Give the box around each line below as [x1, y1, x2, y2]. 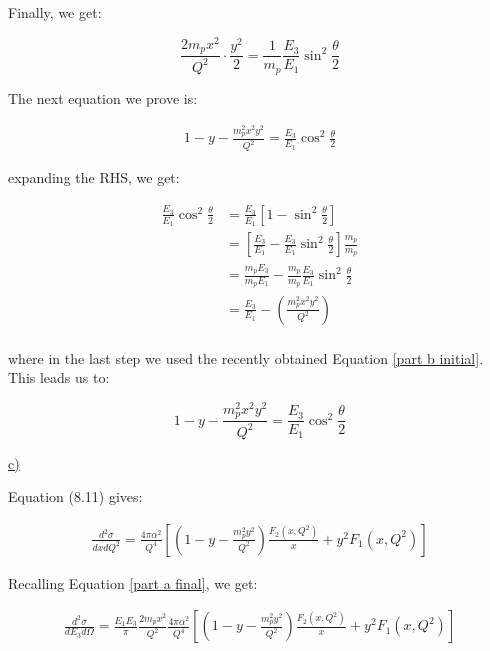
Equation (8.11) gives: [8, 486, 143, 507]
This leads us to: [8, 367, 110, 388]
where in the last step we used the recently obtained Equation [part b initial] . [8, 347, 484, 368]
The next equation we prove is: [8, 87, 198, 108]
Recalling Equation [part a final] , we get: [8, 572, 258, 593]
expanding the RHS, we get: [8, 167, 180, 188]
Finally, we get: [8, 2, 102, 22]
